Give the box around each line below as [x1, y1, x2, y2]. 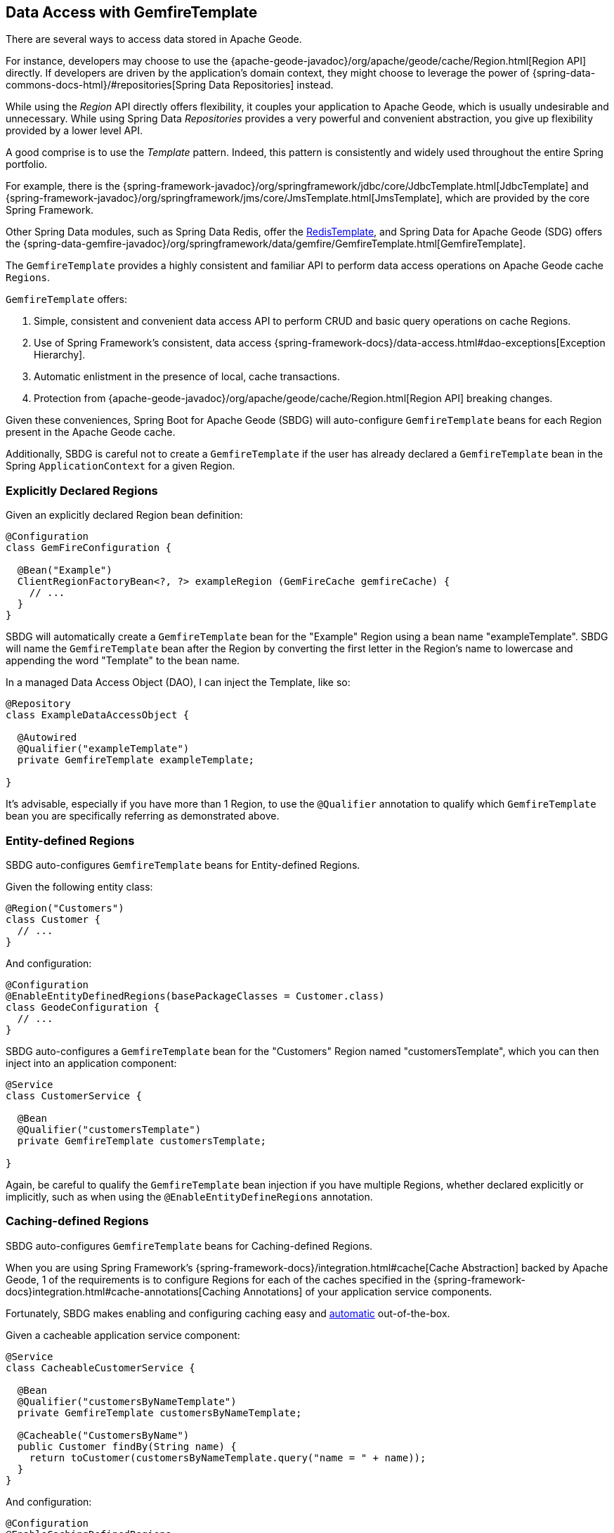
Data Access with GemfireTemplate [6, 4, 258, 21]
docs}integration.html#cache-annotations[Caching [6, 1285, 241, 1298]
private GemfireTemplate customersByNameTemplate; [17, 1406, 302, 1418]
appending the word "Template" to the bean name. [6, 654, 240, 667]
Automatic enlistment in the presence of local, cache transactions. [34, 370, 340, 383]
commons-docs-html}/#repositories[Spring [6, 79, 207, 91]
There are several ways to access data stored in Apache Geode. [6, 33, 302, 46]
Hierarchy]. [34, 349, 86, 361]
